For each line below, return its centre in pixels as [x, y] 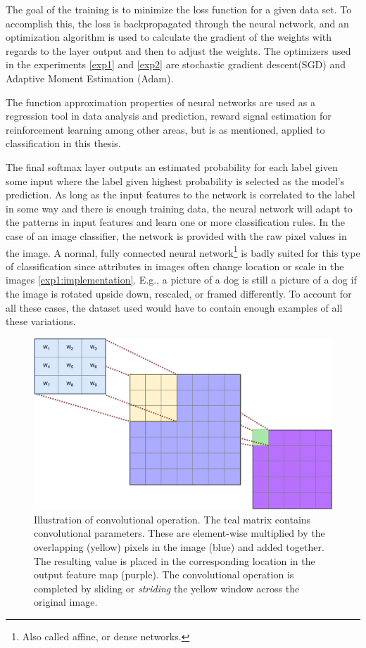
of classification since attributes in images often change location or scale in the [175, 266]
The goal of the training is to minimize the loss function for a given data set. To [179, 9]
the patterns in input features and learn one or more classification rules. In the [176, 222]
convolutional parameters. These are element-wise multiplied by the [179, 533]
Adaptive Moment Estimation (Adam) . [90, 78]
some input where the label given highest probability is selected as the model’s [175, 180]
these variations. [41, 321]
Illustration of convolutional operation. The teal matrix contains [172, 519]
